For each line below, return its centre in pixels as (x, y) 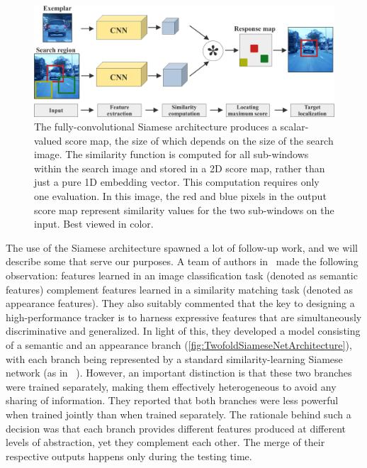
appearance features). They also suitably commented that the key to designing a (180, 303)
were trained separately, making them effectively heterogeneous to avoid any (171, 386)
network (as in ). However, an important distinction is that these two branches (179, 373)
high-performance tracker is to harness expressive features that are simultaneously (184, 317)
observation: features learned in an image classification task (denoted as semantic (182, 275)
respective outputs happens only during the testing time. (129, 456)
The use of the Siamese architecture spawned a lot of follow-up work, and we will (182, 247)
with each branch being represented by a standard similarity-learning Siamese (174, 358)
